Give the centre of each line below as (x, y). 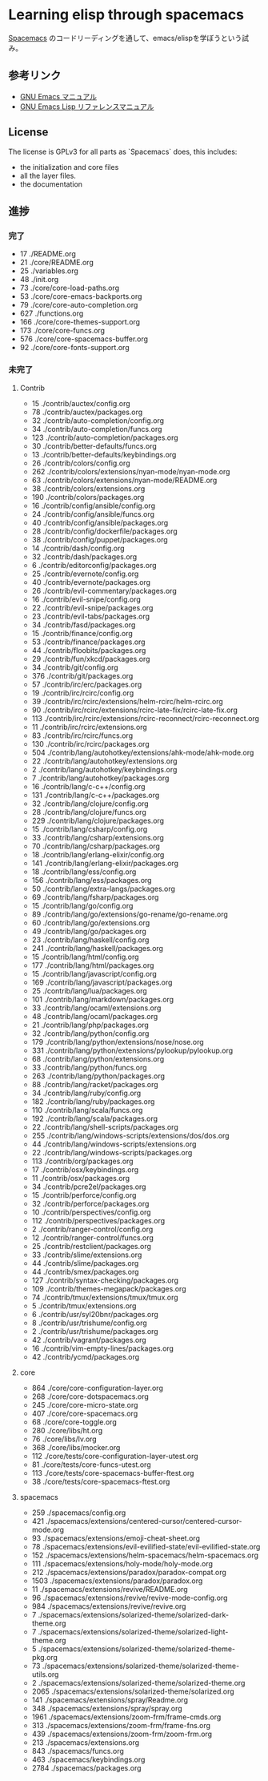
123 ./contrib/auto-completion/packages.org (105, 437)
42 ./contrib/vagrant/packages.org (89, 1340)
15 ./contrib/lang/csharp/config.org (90, 829)
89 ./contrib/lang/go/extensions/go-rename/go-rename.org (130, 914)
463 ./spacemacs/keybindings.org (88, 1759)
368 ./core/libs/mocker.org (76, 1447)
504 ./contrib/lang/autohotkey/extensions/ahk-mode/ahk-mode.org (143, 752)
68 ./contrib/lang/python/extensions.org (98, 1058)
